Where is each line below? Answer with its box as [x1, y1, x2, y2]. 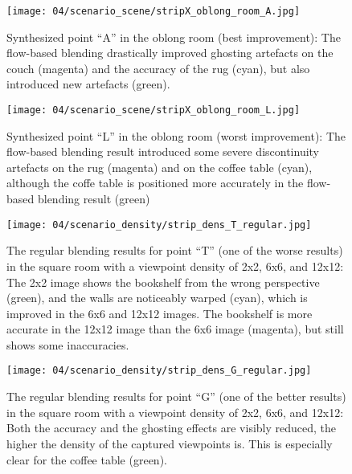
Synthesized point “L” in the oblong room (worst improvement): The [6, 127, 346, 144]
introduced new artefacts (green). [6, 76, 170, 92]
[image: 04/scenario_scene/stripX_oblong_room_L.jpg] [6, 104, 301, 116]
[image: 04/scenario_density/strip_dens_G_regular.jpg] [6, 365, 312, 377]
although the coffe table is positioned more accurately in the [6, 174, 304, 191]
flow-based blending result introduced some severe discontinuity [6, 143, 320, 160]
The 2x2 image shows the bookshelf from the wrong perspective [6, 273, 320, 290]
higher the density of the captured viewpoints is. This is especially [6, 435, 333, 452]
